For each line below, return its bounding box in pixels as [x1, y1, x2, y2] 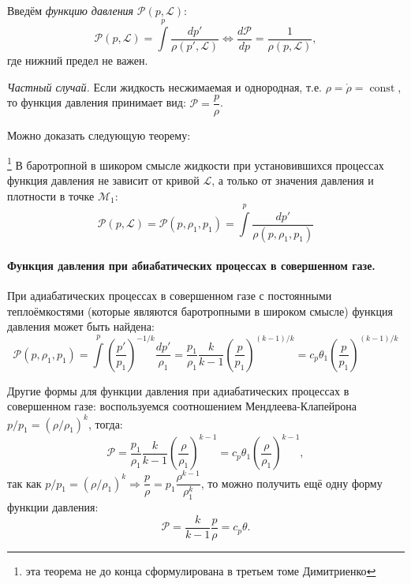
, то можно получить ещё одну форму [200, 474, 383, 491]
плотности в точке [7, 187, 95, 204]
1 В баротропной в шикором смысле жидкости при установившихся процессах [7, 154, 384, 173]
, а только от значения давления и [211, 172, 374, 189]
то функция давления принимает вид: [7, 94, 186, 110]
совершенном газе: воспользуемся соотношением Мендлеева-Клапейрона [7, 398, 357, 414]
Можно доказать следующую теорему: [7, 127, 191, 144]
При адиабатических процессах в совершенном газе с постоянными [7, 287, 332, 304]
